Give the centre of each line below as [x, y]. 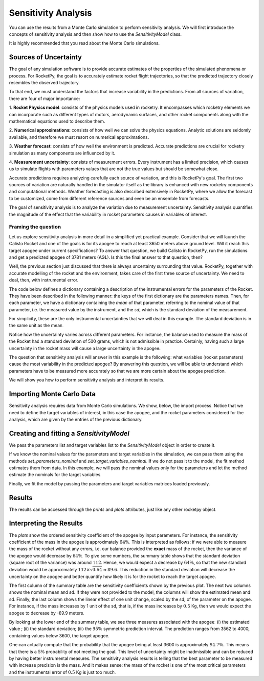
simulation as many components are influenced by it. [62, 153]
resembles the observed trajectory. [44, 83]
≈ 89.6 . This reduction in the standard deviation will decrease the [169, 569]
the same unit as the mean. [36, 326]
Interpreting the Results [46, 523]
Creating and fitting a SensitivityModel [69, 433]
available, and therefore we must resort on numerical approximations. [79, 137]
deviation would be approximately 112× [50, 569]
